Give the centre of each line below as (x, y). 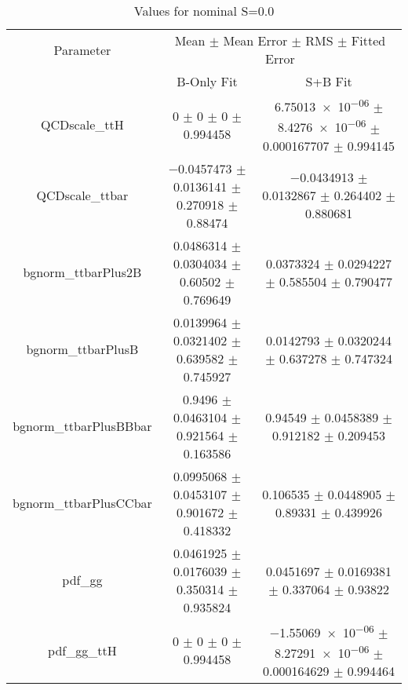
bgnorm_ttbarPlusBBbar (82, 426)
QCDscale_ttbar (82, 195)
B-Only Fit (207, 81)
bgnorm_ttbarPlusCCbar (82, 503)
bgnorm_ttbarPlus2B (82, 272)
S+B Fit (329, 81)
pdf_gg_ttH (82, 650)
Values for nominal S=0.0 (204, 11)
